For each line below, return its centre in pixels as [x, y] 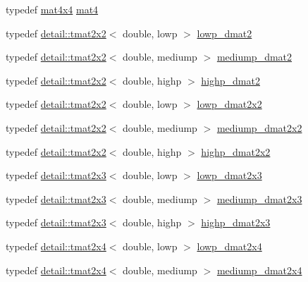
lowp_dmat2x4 [229, 246]
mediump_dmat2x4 [259, 270]
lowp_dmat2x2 [229, 104]
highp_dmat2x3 [236, 222]
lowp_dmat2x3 [229, 175]
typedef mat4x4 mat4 [52, 9]
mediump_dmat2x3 [259, 198]
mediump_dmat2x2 [259, 127]
